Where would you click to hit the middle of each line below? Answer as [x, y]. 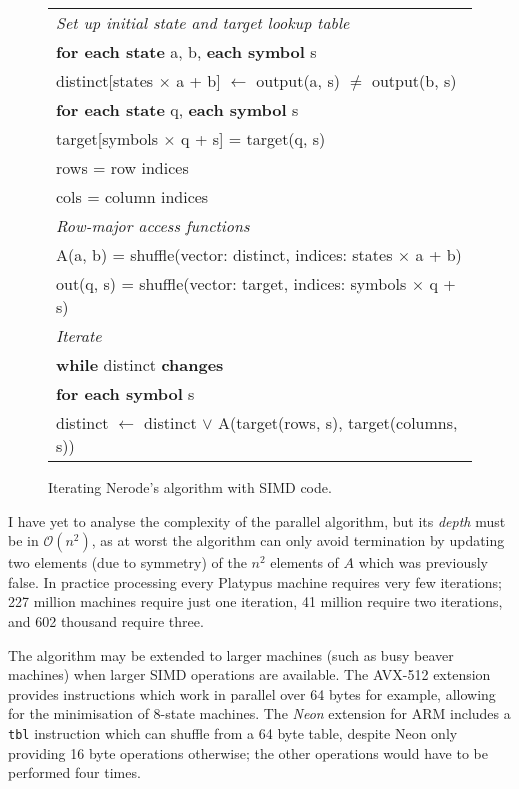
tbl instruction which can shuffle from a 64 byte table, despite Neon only [233, 732]
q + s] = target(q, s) [253, 138]
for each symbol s [125, 393]
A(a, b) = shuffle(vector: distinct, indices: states [224, 254]
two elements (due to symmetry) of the [127, 562]
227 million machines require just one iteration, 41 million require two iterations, [255, 601]
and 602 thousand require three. [106, 620]
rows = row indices [122, 167]
